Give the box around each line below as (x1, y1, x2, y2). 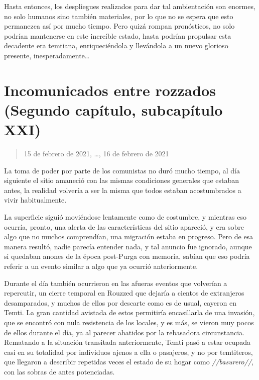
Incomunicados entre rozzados (4, 79, 216, 100)
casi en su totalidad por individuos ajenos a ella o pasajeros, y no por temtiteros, (4, 346, 253, 357)
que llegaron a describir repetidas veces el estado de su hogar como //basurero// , (4, 356, 253, 367)
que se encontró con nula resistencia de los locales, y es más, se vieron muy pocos (4, 317, 254, 327)
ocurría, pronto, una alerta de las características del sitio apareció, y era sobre (4, 221, 244, 232)
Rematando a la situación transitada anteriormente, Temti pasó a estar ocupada (4, 337, 251, 347)
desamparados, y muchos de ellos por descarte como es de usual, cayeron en (4, 297, 237, 308)
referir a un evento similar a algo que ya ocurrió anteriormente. (4, 261, 198, 271)
